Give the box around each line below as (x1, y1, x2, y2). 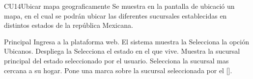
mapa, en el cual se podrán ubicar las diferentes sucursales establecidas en (4, 10, 227, 20)
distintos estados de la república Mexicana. (4, 20, 133, 30)
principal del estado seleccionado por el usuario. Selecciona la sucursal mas (4, 55, 229, 65)
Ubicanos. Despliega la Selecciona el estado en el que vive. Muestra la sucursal (4, 46, 240, 56)
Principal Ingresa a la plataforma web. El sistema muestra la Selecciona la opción (4, 36, 250, 46)
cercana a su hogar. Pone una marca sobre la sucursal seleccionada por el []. (4, 65, 232, 75)
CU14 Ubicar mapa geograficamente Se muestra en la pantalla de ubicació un (4, 1, 235, 11)
